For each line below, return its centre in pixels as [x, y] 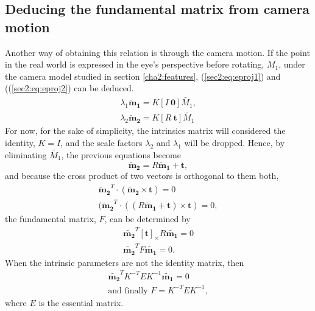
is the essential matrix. [81, 302]
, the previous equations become [121, 154]
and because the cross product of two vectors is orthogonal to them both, [142, 176]
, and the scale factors [101, 143]
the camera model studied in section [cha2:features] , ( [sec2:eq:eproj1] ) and [143, 76]
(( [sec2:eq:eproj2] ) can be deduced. [69, 88]
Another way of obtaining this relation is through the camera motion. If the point [157, 52]
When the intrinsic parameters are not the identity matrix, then [125, 262]
